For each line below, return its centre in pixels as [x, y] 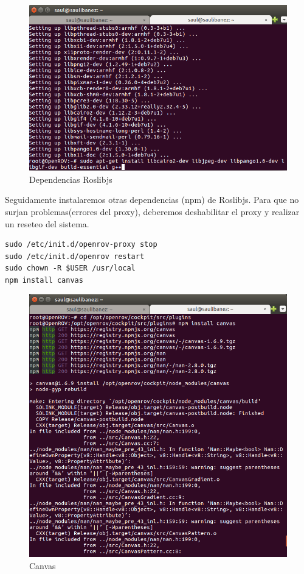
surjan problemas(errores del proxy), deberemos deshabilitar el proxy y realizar [152, 211]
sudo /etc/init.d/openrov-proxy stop [81, 245]
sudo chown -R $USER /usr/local [70, 268]
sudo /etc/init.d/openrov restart [75, 256]
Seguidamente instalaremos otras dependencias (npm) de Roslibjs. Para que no [152, 200]
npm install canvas [44, 280]
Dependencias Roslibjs [71, 179]
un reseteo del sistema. [47, 223]
